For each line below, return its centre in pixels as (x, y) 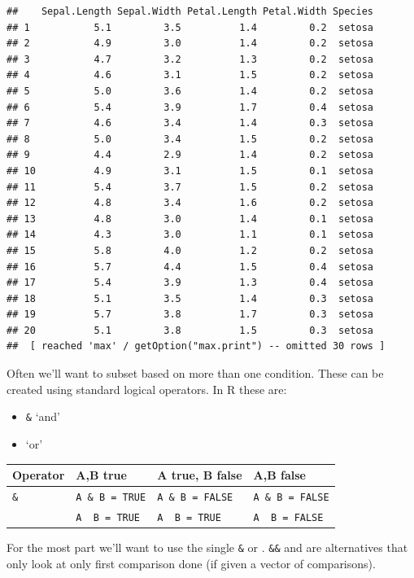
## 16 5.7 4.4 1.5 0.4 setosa (190, 267)
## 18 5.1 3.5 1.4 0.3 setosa (190, 298)
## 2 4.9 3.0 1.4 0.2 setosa (190, 44)
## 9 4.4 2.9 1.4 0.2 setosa (190, 155)
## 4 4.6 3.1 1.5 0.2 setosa (190, 75)
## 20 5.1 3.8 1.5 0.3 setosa (190, 330)
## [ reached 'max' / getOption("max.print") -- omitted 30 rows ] (196, 346)
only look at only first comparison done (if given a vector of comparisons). (191, 563)
